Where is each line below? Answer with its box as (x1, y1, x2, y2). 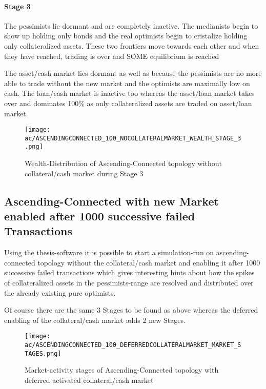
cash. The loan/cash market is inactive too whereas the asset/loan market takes (4, 88, 255, 98)
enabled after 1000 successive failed (4, 208, 195, 224)
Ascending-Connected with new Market (4, 193, 219, 209)
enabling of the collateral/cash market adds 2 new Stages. (4, 314, 186, 325)
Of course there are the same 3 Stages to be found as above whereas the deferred (4, 304, 258, 315)
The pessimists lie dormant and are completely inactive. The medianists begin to (4, 20, 258, 31)
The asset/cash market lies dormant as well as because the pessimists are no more (4, 68, 262, 78)
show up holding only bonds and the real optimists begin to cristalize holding (4, 30, 248, 41)
